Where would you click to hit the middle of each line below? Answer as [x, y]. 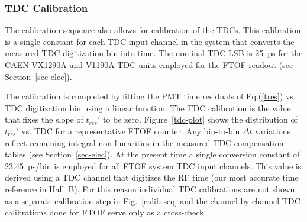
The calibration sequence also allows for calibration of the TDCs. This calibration [153, 30]
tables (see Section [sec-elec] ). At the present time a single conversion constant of [152, 154]
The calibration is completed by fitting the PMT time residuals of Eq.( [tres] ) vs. [150, 96]
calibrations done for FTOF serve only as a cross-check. [106, 212]
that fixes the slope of [44, 119]
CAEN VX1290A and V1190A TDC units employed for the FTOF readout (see [149, 65]
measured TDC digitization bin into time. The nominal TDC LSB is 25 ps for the [154, 53]
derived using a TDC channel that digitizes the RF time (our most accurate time [152, 177]
